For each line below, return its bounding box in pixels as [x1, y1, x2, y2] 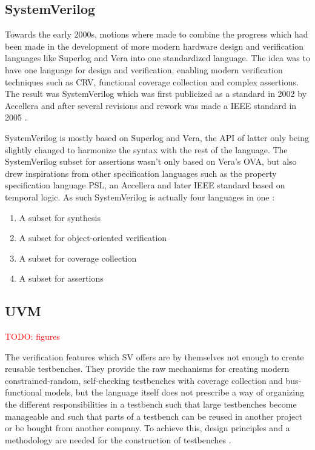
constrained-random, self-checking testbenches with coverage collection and [5, 374, 283, 386]
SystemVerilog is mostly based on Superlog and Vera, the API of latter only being [5, 131, 309, 144]
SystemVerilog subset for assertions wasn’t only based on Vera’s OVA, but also [5, 155, 297, 168]
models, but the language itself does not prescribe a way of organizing [44, 386, 304, 399]
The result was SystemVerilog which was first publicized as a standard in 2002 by [5, 87, 307, 100]
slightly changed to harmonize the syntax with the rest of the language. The [5, 143, 288, 156]
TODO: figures [5, 330, 60, 343]
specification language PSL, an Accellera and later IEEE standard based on [5, 179, 285, 191]
